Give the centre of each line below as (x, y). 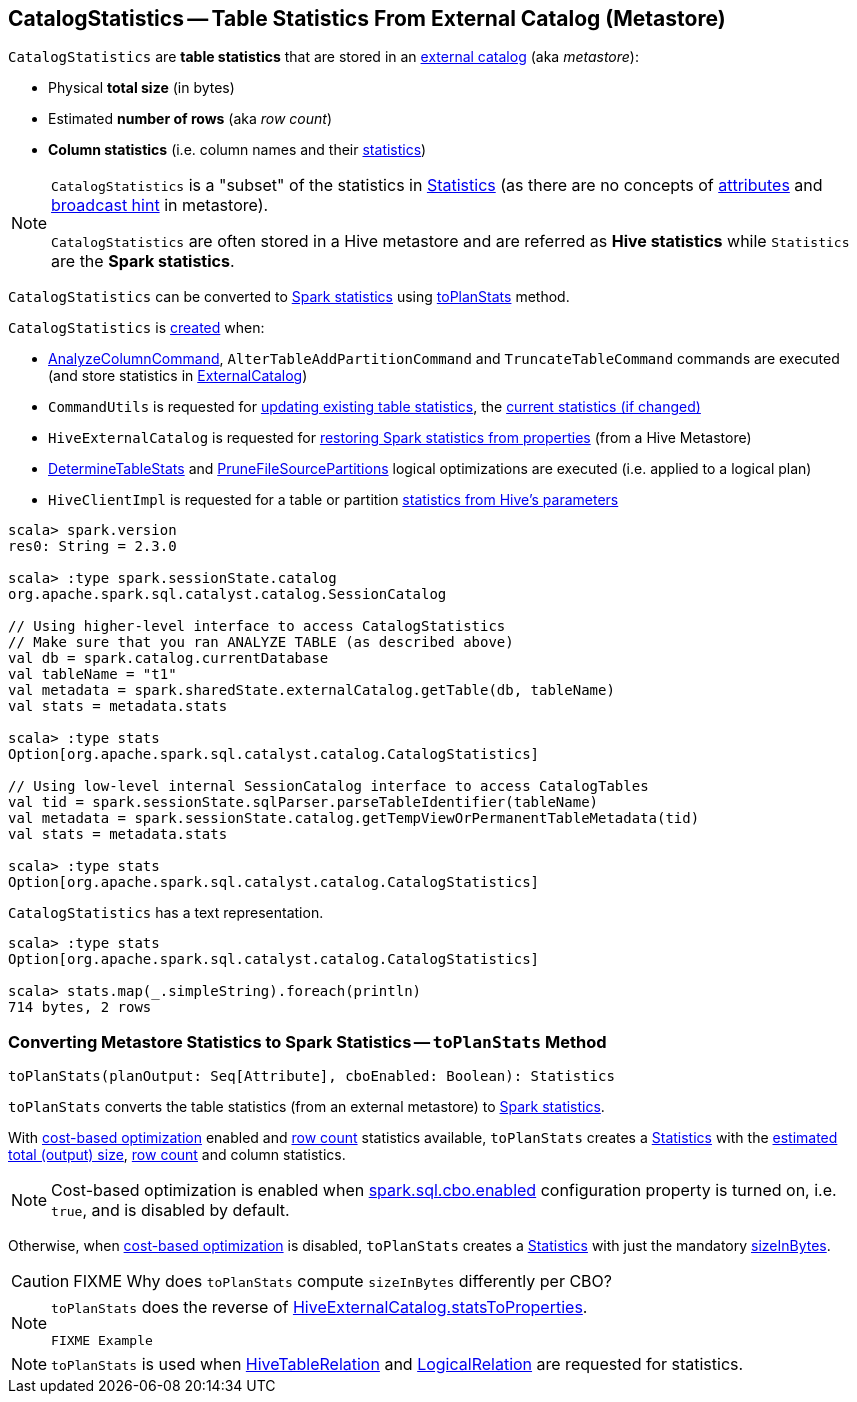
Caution (40, 1281)
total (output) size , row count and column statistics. (177, 1155)
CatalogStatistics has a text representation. (166, 913)
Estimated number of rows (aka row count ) (190, 119)
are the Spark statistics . (143, 261)
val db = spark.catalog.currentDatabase (168, 658)
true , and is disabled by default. (170, 1210)
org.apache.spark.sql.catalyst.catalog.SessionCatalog (227, 594)
